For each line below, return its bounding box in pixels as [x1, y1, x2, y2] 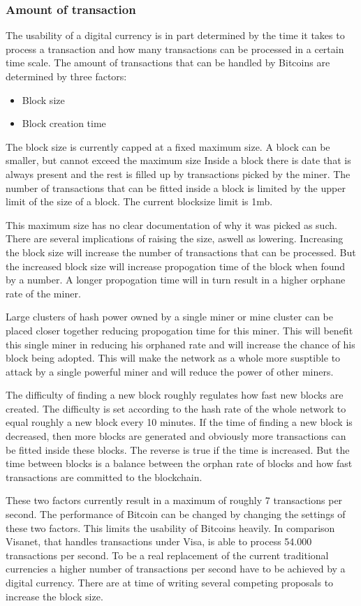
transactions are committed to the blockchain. [6, 469, 202, 484]
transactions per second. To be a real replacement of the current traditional [6, 547, 329, 562]
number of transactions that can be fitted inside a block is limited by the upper [6, 180, 346, 195]
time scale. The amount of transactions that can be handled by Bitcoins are [6, 55, 330, 70]
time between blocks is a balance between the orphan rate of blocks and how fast [6, 456, 353, 471]
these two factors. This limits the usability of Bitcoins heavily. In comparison [6, 520, 335, 535]
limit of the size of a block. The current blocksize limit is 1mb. [6, 194, 273, 209]
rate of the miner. [6, 286, 81, 300]
